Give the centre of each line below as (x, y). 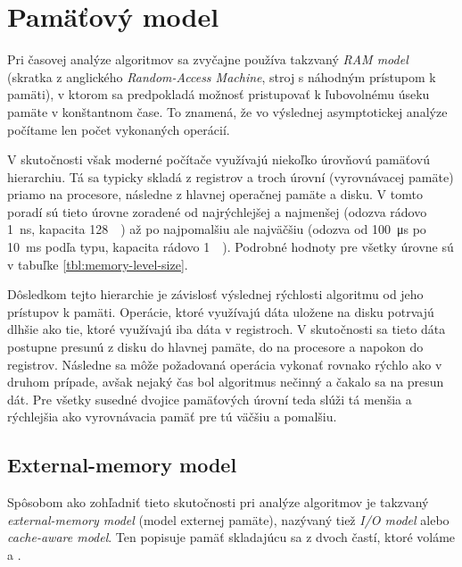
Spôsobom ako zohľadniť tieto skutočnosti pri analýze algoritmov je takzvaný (218, 502)
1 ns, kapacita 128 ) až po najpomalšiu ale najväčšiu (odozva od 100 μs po (217, 229)
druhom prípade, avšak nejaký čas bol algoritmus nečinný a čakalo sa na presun (226, 382)
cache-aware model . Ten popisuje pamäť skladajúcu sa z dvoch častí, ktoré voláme (231, 537)
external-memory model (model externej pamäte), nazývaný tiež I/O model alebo (228, 519)
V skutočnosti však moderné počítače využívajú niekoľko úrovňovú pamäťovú (219, 159)
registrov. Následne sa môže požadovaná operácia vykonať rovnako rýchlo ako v (225, 364)
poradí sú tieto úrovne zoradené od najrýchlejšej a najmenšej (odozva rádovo (217, 211)
